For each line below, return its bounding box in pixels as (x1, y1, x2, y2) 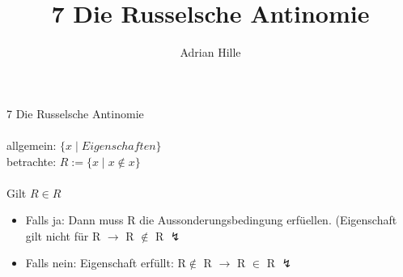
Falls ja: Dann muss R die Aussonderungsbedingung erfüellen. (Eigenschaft (25, 211, 397, 228)
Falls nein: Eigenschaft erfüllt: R (25, 254, 186, 271)
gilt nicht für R (25, 227, 101, 244)
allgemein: (6, 136, 57, 153)
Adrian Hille (180, 44, 241, 61)
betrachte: (6, 152, 57, 169)
